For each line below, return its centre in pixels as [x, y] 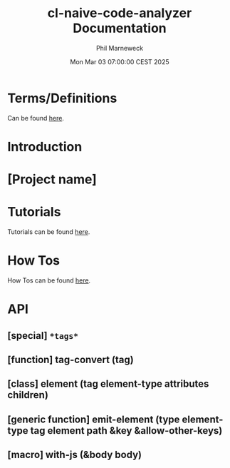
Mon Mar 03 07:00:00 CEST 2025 [120, 61]
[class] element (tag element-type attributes [108, 384]
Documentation [120, 28]
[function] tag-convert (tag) [70, 359]
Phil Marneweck [120, 48]
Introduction [45, 147]
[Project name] [52, 179]
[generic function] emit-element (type [94, 419]
